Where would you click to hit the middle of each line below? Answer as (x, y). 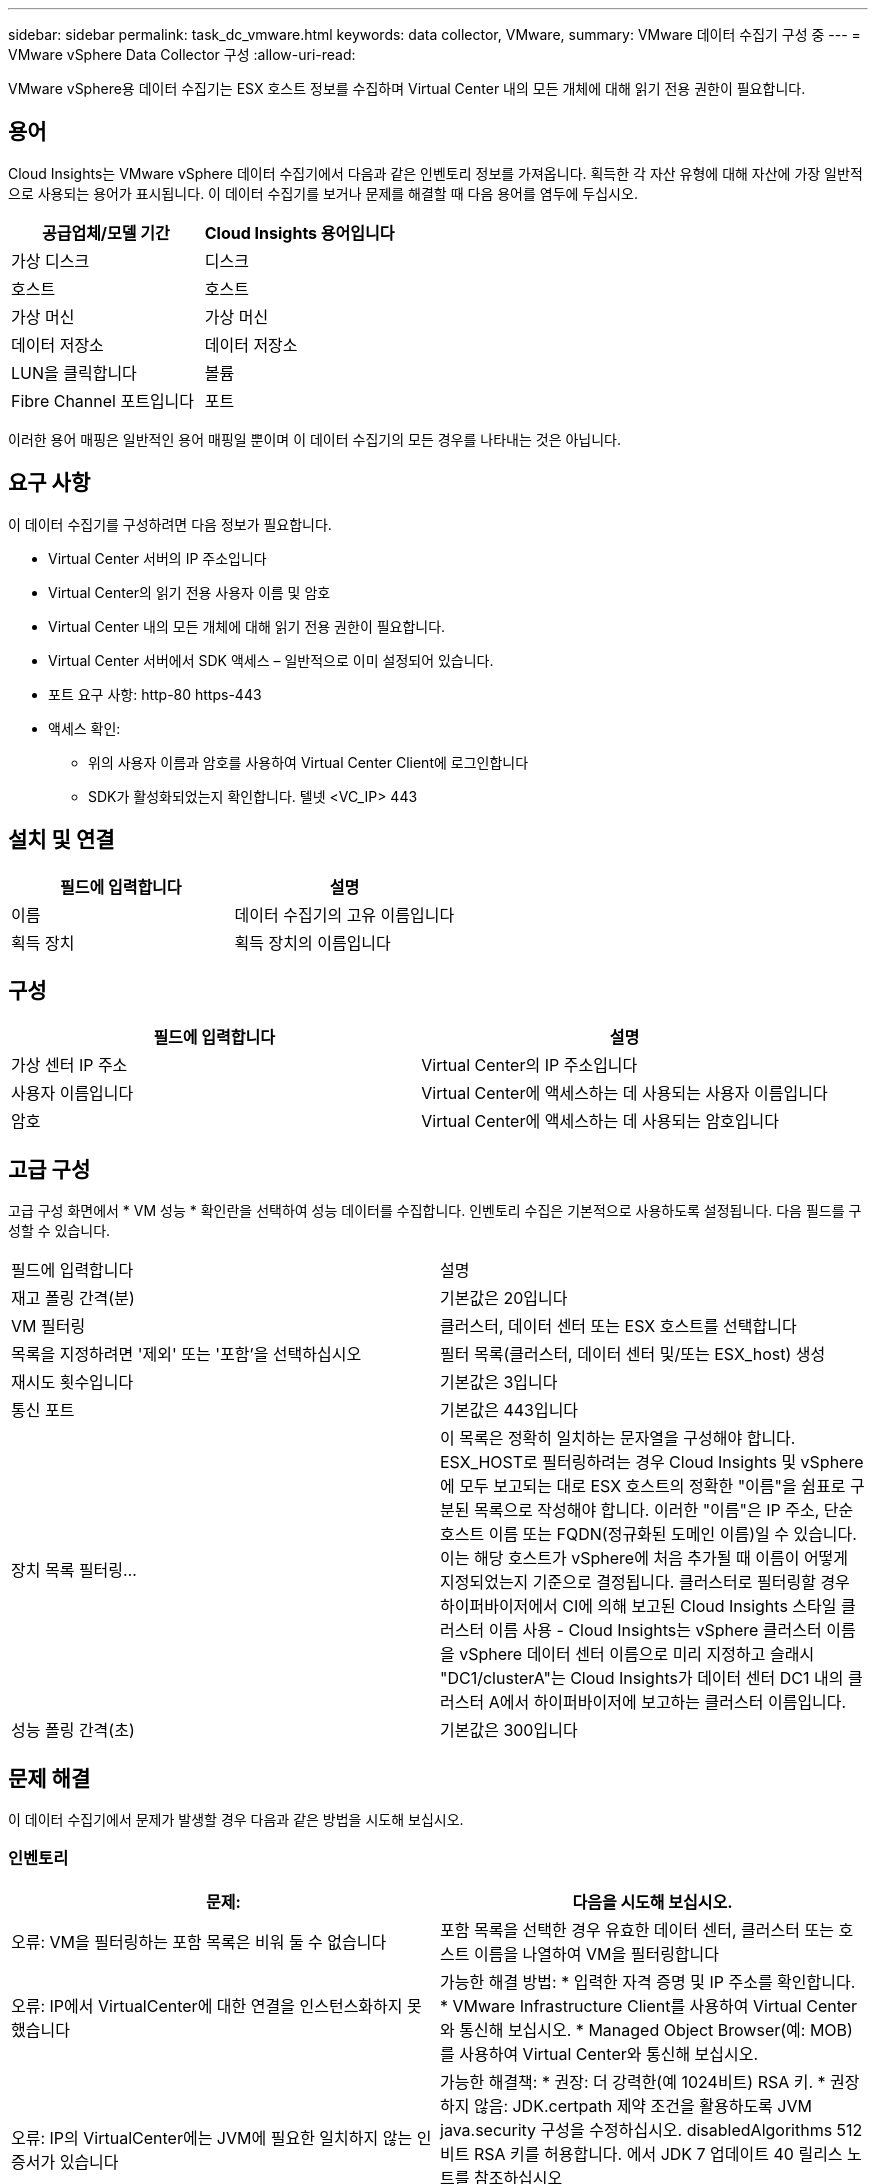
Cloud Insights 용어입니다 (299, 232)
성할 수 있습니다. (59, 1231)
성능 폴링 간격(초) (73, 1730)
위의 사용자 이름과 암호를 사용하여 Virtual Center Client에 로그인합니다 (308, 762)
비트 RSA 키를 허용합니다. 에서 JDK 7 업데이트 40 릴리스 (641, 2153)
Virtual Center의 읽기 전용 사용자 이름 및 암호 (189, 592)
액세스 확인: (84, 728)
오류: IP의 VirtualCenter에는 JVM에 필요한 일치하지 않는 (212, 2137)
